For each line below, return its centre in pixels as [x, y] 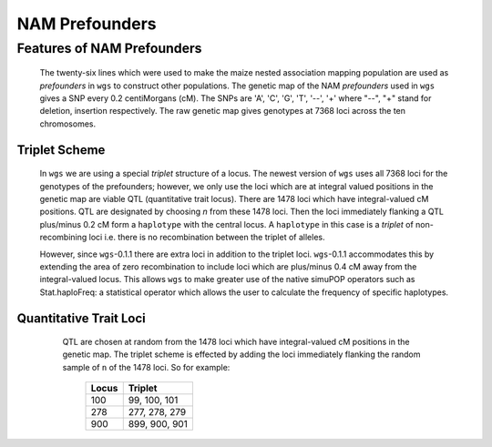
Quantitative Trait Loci [81, 318]
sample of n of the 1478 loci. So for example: [146, 367]
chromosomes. [67, 124]
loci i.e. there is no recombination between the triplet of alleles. [207, 238]
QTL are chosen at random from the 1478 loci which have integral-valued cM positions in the [236, 342]
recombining [63, 238]
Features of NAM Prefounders [109, 48]
